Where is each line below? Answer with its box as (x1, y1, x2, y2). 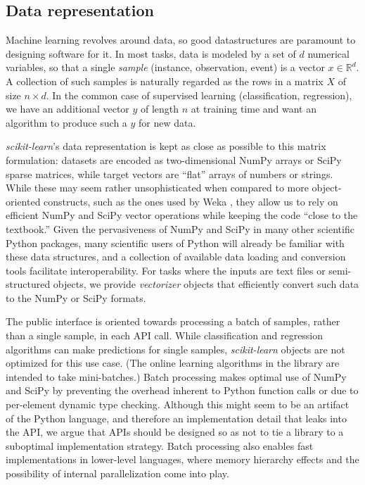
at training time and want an (191, 101, 316, 116)
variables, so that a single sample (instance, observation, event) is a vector (6, 60, 325, 75)
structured (6, 277, 51, 291)
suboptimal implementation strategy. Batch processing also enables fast (6, 438, 314, 453)
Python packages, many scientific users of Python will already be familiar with (6, 235, 345, 250)
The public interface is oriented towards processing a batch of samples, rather (6, 314, 340, 329)
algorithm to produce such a (6, 115, 127, 130)
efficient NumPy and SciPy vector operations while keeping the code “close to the (6, 208, 358, 222)
